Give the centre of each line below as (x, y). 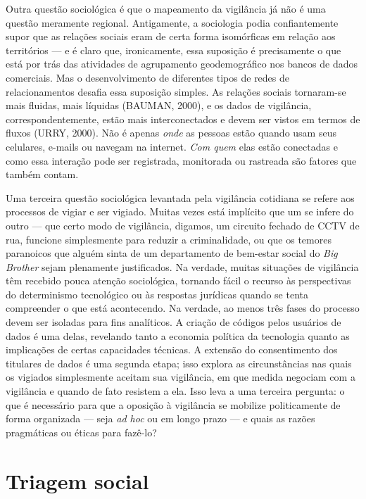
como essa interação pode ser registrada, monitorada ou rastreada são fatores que (181, 160)
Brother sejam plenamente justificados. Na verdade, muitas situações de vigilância (182, 266)
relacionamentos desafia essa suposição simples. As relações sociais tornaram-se (176, 91)
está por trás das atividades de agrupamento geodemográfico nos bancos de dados (182, 64)
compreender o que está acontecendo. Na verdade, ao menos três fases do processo (183, 308)
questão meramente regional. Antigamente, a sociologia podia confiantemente (172, 22)
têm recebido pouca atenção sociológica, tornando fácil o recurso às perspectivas (178, 280)
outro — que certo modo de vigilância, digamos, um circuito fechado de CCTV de (183, 225)
